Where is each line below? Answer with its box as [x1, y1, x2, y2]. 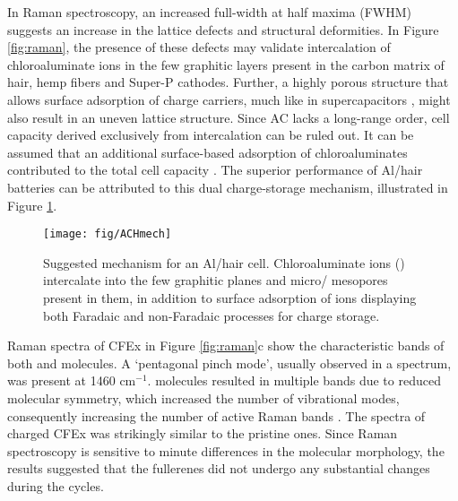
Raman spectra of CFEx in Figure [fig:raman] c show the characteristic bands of [7, 336, 445, 355]
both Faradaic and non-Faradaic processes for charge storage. [43, 306, 380, 324]
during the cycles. [7, 476, 104, 495]
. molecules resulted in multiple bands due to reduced [147, 371, 441, 390]
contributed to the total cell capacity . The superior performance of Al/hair [7, 160, 423, 179]
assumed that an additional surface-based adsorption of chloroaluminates [7, 143, 408, 161]
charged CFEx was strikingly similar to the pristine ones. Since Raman [7, 424, 398, 443]
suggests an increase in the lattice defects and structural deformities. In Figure [7, 20, 439, 39]
